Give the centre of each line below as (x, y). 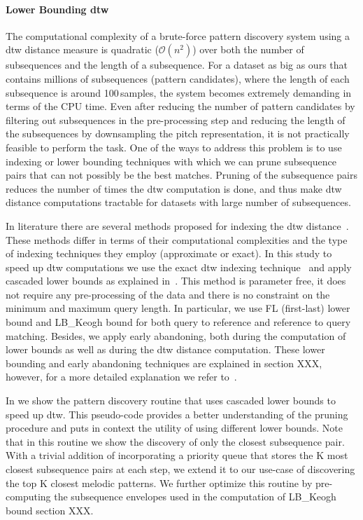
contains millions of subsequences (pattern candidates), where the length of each (178, 78)
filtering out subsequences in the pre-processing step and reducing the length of (176, 119)
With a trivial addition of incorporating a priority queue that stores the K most (177, 455)
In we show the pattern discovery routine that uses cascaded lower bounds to (171, 401)
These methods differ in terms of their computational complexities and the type (177, 239)
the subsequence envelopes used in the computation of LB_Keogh (195, 497)
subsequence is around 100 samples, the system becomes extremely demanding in (179, 92)
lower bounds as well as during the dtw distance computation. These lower (165, 349)
